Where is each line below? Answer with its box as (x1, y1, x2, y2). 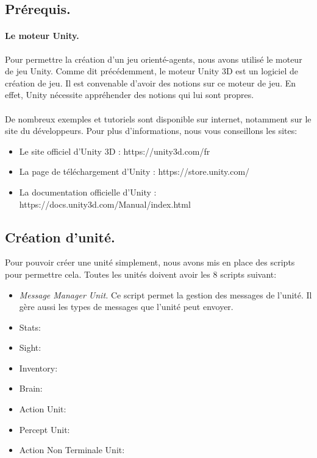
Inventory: (19, 361, 58, 374)
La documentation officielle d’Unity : (19, 185, 157, 198)
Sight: (19, 341, 41, 354)
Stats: (19, 320, 41, 333)
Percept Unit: (19, 423, 70, 435)
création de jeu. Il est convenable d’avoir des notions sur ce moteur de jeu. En (5, 76, 296, 89)
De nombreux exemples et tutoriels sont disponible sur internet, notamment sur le (5, 112, 312, 125)
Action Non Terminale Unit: (19, 443, 125, 456)
